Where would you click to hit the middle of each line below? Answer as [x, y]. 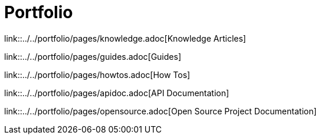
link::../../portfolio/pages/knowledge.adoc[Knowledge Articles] [125, 38]
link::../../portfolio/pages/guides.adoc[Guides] [93, 56]
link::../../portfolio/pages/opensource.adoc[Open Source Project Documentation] [160, 111]
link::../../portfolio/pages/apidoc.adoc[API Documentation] [117, 93]
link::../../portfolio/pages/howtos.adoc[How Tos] [97, 74]
